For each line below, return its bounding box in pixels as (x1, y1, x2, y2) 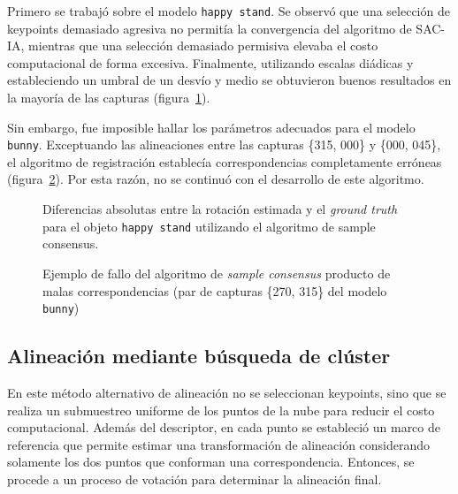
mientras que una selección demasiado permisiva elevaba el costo (28, 36, 378, 55)
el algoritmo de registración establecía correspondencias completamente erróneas (7, 152, 442, 171)
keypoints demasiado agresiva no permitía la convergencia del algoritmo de (7, 19, 412, 37)
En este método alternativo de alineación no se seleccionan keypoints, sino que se (7, 383, 447, 401)
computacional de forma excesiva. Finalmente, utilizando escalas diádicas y (7, 53, 414, 72)
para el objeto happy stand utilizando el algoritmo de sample (42, 217, 376, 235)
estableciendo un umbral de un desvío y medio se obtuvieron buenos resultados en (7, 71, 452, 89)
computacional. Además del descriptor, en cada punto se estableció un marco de (7, 418, 440, 437)
